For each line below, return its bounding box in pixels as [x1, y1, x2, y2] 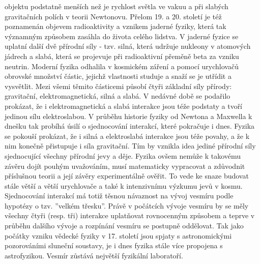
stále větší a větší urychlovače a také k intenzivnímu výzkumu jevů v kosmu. [5, 180, 243, 191]
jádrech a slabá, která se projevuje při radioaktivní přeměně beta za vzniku [5, 50, 239, 61]
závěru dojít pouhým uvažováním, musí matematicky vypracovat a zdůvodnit [5, 160, 245, 171]
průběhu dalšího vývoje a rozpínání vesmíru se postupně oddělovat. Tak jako [5, 220, 244, 231]
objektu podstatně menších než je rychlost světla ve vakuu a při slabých [5, 1, 228, 11]
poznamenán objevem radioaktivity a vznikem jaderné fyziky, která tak [5, 21, 226, 32]
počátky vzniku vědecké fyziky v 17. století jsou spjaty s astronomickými [5, 230, 232, 241]
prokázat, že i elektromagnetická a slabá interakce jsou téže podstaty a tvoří [5, 100, 243, 111]
